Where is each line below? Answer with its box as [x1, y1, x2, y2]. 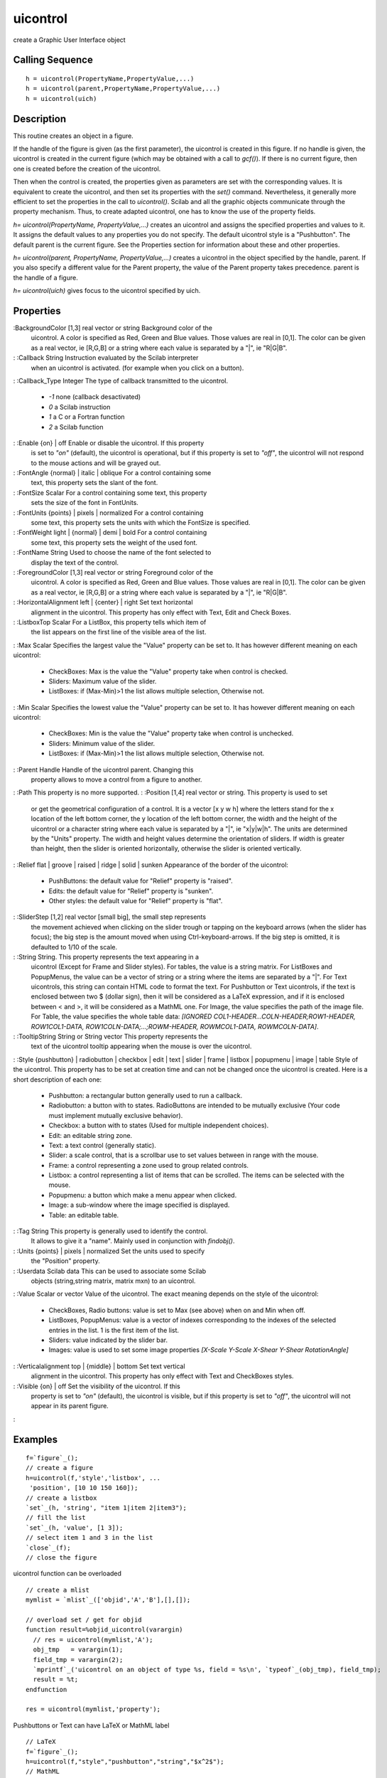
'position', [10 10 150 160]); [29, 1484, 138, 1492]
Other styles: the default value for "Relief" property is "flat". [48, 896, 223, 905]
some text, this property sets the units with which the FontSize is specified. [31, 518, 251, 527]
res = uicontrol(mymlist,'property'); [26, 1705, 161, 1713]
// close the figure [26, 1554, 97, 1561]
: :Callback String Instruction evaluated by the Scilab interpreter [13, 353, 199, 362]
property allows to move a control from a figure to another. [31, 775, 202, 784]
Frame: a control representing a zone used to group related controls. [48, 1161, 249, 1169]
